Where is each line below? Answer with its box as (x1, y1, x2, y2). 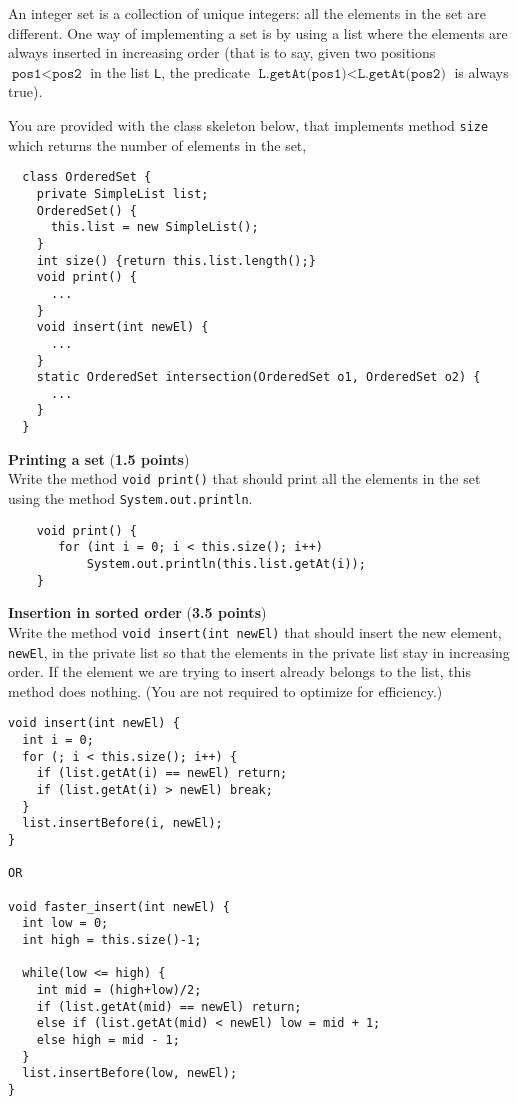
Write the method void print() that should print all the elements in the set (8, 468, 481, 489)
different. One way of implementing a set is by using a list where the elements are (8, 22, 508, 43)
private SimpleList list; (36, 186, 209, 201)
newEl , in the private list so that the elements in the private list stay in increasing (8, 641, 510, 662)
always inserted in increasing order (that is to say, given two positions (8, 42, 436, 63)
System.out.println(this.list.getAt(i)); (86, 557, 366, 571)
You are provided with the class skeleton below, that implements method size (8, 115, 489, 136)
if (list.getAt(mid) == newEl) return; (36, 999, 302, 1014)
